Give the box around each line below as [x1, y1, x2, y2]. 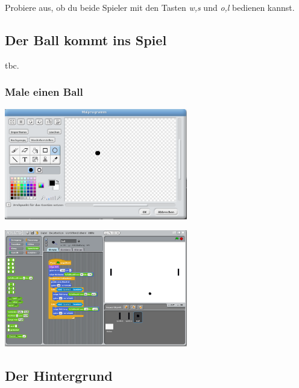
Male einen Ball [5, 84, 83, 99]
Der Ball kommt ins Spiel [5, 30, 167, 49]
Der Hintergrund [5, 366, 113, 384]
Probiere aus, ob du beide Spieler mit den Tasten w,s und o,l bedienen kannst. [5, 1, 295, 13]
